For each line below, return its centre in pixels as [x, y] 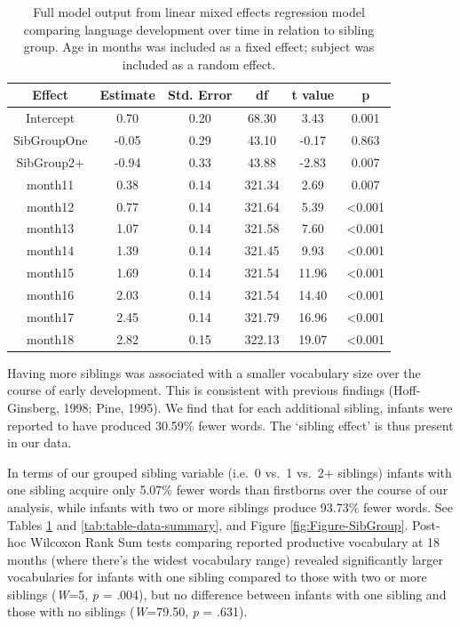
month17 [51, 316]
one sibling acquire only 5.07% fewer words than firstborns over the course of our [228, 490]
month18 [51, 338]
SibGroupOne [51, 140]
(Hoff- [404, 390]
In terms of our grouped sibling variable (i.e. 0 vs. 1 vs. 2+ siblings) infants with [230, 472]
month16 [51, 294]
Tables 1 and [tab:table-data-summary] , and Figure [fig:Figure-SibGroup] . [208, 524]
